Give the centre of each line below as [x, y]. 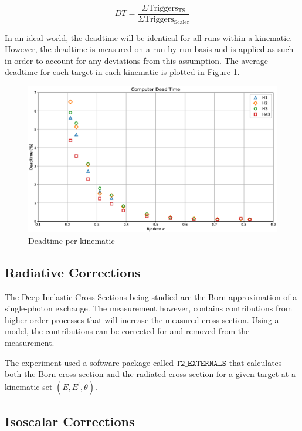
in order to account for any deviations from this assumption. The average [136, 60]
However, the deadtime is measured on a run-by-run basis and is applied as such [149, 49]
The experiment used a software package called [89, 362]
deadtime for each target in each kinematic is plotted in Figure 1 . [122, 72]
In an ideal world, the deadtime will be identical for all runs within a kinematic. [149, 37]
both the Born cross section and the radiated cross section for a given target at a [150, 374]
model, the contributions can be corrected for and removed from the [127, 331]
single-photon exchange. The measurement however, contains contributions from [149, 308]
